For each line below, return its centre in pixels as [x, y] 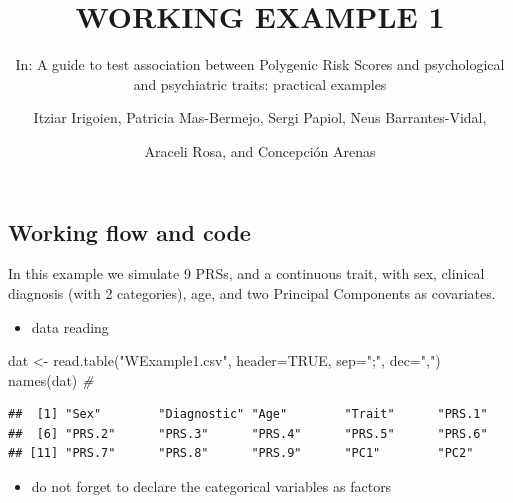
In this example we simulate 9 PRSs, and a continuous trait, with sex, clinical [246, 273]
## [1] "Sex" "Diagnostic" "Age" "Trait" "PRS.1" [248, 414]
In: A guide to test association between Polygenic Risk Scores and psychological [260, 64]
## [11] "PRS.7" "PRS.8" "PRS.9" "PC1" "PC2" [241, 453]
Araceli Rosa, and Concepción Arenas [260, 150]
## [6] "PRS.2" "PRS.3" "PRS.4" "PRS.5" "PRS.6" [248, 433]
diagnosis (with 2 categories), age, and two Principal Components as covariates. [252, 292]
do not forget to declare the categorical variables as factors [211, 486]
